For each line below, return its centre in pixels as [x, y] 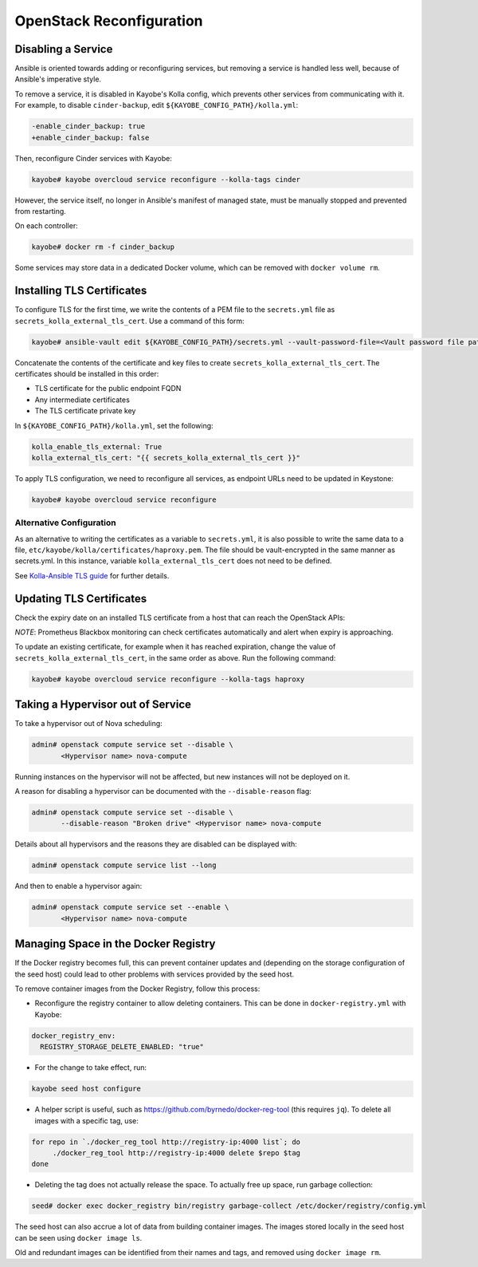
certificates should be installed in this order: [87, 373]
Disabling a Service [64, 49]
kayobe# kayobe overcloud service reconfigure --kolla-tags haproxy [168, 679]
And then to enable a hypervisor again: [78, 886]
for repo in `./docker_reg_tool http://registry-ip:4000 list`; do [166, 1142]
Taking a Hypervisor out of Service [103, 705]
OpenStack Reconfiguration [109, 21]
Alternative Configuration [65, 523]
